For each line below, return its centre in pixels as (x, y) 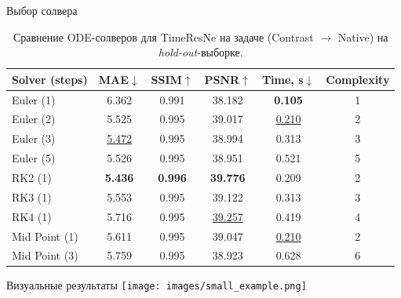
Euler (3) (34, 138)
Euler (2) (34, 119)
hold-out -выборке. (200, 52)
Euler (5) (34, 158)
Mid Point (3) (45, 255)
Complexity (358, 79)
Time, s (283, 79)
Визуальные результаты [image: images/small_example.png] (157, 285)
